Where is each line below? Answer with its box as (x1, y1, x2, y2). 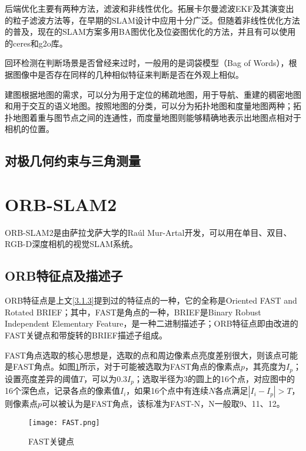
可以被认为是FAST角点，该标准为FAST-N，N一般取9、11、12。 (42, 397, 285, 410)
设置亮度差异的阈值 (5, 372, 79, 384)
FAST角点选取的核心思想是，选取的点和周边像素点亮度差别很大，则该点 (5, 348, 281, 361)
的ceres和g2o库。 (5, 37, 68, 49)
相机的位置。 (5, 123, 54, 135)
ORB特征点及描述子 (5, 266, 123, 285)
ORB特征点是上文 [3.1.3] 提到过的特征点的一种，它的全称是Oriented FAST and (5, 294, 297, 307)
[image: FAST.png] (28, 418, 100, 427)
